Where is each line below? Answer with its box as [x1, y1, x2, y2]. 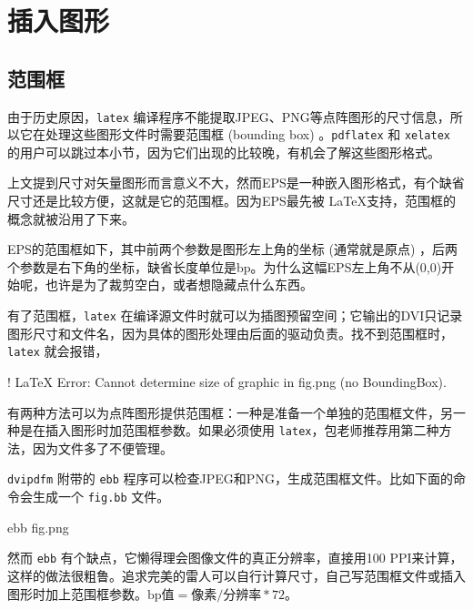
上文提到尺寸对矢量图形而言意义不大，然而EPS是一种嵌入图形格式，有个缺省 [7, 173, 465, 192]
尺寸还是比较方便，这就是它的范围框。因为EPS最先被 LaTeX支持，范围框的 [7, 191, 456, 210]
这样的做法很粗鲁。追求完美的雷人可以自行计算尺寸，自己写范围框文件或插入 [7, 565, 466, 585]
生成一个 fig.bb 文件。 [32, 487, 170, 506]
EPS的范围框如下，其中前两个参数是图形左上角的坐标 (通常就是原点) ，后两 [7, 239, 458, 259]
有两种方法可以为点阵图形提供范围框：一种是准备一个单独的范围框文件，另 [7, 402, 453, 422]
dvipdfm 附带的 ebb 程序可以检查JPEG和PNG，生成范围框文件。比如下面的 [7, 469, 453, 488]
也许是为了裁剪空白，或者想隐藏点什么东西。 [45, 275, 313, 294]
